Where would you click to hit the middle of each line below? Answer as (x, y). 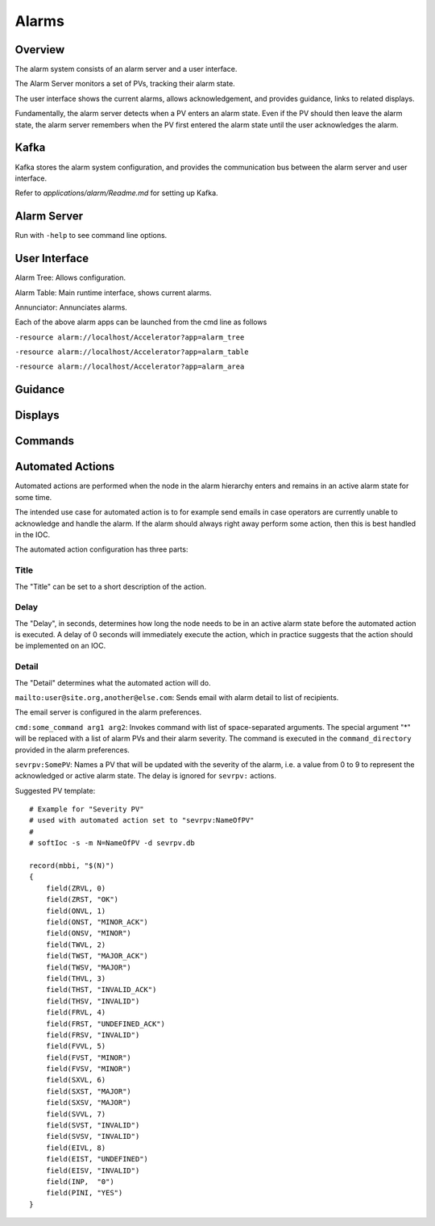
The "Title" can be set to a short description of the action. (111, 586)
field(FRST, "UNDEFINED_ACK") (105, 1024)
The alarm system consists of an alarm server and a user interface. (126, 69)
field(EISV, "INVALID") (93, 1170)
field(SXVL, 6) (76, 1080)
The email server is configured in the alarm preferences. (108, 712)
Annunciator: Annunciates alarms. (71, 307)
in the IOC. (33, 534)
